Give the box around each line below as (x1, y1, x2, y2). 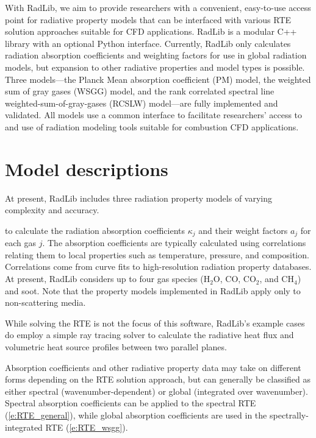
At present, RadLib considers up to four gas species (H (5, 272, 210, 285)
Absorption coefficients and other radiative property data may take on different (5, 361, 301, 373)
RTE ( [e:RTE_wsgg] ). (45, 420, 128, 433)
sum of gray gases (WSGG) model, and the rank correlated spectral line (5, 85, 275, 97)
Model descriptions (5, 156, 168, 181)
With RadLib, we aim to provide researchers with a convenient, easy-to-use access (5, 1, 311, 13)
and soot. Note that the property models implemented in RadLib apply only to (5, 284, 301, 297)
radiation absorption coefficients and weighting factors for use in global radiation (5, 49, 307, 62)
